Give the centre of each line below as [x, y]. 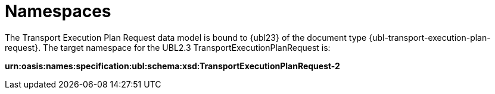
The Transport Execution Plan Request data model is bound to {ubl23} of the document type [186, 37]
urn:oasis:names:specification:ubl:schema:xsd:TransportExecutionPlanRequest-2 [172, 66]
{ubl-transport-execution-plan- [430, 37]
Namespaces [58, 11]
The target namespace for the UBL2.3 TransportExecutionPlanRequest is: [187, 47]
